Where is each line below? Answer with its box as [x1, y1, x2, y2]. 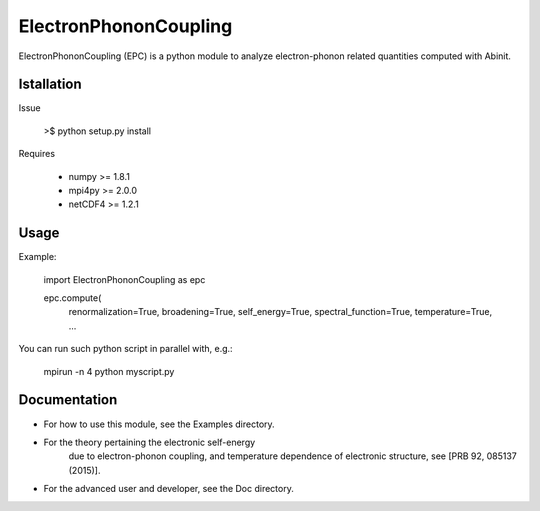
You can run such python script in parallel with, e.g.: [18, 343, 234, 355]
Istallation [18, 76, 82, 93]
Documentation [18, 391, 118, 409]
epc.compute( [43, 292, 102, 304]
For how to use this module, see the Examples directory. [43, 418, 275, 430]
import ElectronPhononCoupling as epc [43, 273, 206, 285]
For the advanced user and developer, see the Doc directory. [43, 483, 294, 495]
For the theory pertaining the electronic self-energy [43, 436, 256, 448]
